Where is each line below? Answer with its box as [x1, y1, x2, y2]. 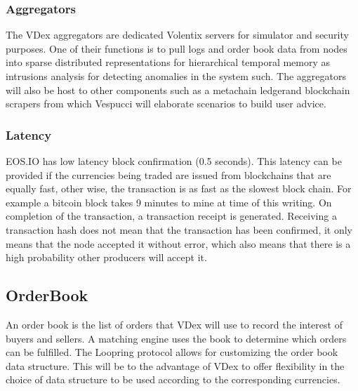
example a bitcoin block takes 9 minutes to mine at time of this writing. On [6, 194, 332, 209]
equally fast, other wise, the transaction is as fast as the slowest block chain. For [6, 181, 352, 196]
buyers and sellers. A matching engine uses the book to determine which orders [6, 331, 347, 345]
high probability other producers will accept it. [6, 250, 207, 265]
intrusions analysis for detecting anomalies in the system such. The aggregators [6, 69, 346, 83]
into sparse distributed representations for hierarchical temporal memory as [6, 55, 331, 69]
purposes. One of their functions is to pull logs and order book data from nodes [6, 41, 347, 55]
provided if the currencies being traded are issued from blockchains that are [6, 167, 331, 182]
